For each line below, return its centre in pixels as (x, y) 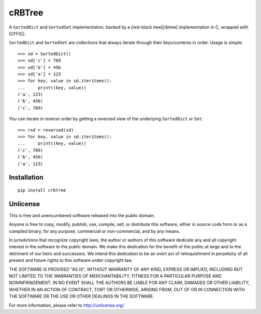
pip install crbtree (42, 190)
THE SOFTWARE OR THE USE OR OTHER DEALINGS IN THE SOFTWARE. (81, 296)
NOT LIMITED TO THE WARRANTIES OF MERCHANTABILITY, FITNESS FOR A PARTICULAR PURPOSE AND (115, 276)
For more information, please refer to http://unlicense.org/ (66, 305)
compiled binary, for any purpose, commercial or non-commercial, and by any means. (94, 231)
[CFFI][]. (17, 33)
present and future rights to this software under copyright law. (71, 260)
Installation (26, 177)
